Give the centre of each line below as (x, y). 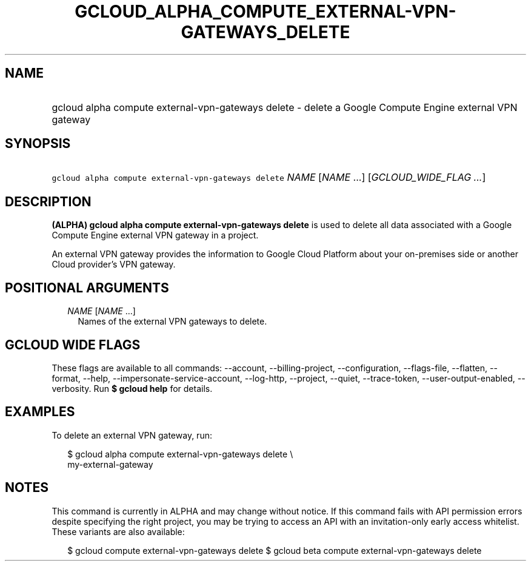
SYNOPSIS (38, 144)
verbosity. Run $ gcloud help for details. (132, 388)
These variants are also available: (118, 531)
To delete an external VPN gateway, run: (132, 435)
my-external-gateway (110, 464)
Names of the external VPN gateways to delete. (172, 322)
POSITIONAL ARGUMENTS (87, 288)
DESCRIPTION (48, 201)
